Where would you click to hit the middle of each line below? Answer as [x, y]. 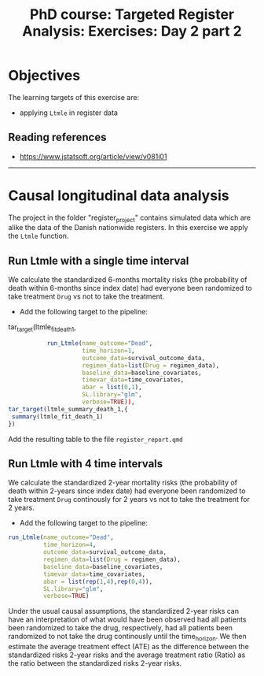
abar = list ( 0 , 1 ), [112, 388]
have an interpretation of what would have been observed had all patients [127, 619]
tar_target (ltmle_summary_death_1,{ [68, 409]
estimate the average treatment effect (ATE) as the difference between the [128, 647]
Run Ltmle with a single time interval [99, 260]
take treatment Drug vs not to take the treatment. [86, 296]
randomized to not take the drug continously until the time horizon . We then [128, 637]
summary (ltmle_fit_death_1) [57, 416]
